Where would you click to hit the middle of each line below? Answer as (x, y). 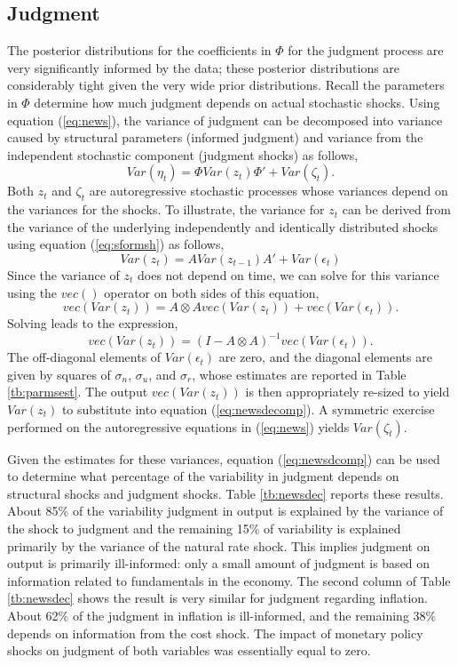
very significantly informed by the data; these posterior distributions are (204, 67)
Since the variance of (63, 274)
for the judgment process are (366, 50)
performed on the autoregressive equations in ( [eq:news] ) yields (178, 426)
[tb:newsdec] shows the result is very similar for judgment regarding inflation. (218, 598)
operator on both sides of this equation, (212, 292)
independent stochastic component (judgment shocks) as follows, (183, 154)
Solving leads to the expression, (93, 323)
